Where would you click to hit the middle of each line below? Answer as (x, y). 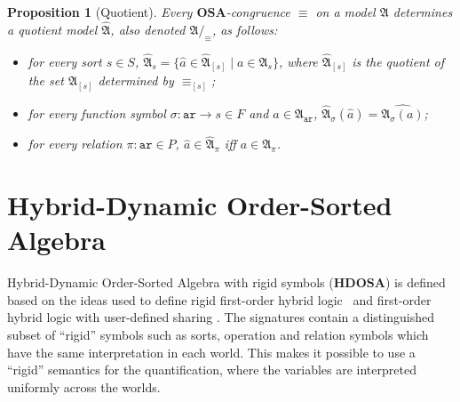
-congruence (258, 12)
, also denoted (148, 29)
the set (46, 80)
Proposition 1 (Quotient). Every (100, 12)
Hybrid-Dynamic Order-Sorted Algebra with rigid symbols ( (171, 282)
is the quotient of (398, 61)
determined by (136, 80)
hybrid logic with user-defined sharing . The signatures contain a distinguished (221, 317)
